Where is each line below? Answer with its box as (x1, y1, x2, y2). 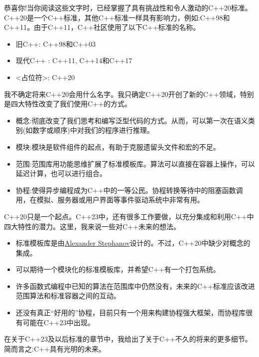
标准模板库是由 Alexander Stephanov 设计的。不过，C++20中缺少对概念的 (15, 238, 251, 248)
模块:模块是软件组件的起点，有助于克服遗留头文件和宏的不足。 (15, 141, 220, 152)
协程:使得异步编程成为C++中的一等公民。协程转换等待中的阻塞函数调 (15, 184, 243, 195)
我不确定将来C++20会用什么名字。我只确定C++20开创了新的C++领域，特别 (4, 89, 254, 99)
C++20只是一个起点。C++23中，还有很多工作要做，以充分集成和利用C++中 (4, 211, 254, 221)
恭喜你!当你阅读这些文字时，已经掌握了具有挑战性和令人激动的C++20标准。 (4, 2, 252, 12)
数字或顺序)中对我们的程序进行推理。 (32, 125, 154, 135)
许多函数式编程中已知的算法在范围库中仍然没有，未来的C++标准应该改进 (15, 280, 255, 291)
